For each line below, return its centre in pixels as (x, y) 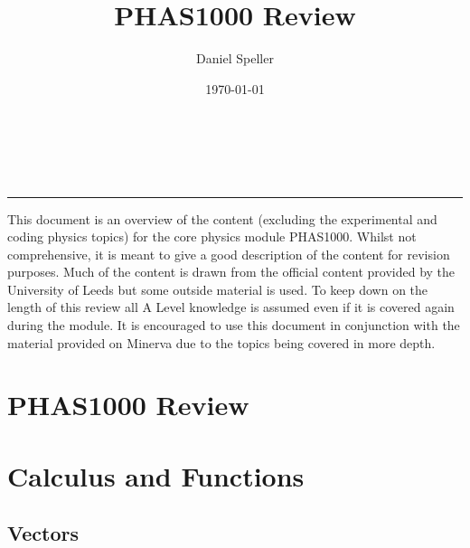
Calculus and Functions (156, 475)
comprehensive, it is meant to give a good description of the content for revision (229, 254)
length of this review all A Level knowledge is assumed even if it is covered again (231, 307)
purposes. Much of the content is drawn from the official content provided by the (231, 272)
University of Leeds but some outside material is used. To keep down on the (218, 289)
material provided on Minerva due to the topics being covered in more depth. (221, 342)
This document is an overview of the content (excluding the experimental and (222, 218)
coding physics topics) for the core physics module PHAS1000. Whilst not (212, 236)
